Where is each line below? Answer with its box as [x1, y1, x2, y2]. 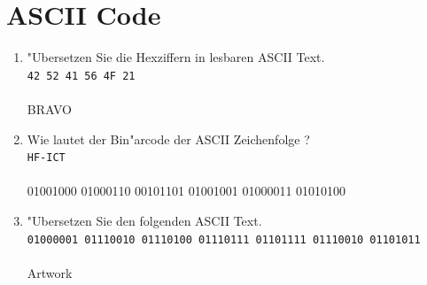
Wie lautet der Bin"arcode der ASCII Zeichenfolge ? [27, 129, 310, 148]
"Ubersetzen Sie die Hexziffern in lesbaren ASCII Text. [27, 48, 325, 66]
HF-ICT [27, 151, 66, 165]
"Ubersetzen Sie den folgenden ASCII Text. [27, 212, 262, 229]
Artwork [27, 263, 73, 281]
